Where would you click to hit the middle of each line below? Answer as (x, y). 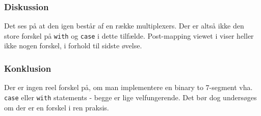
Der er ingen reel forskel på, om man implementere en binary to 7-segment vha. (128, 87)
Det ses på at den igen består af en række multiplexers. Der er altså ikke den (124, 26)
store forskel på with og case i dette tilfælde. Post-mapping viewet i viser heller (129, 35)
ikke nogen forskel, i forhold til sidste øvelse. (73, 46)
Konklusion (28, 68)
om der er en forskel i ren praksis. (57, 107)
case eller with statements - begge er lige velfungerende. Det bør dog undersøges (130, 97)
